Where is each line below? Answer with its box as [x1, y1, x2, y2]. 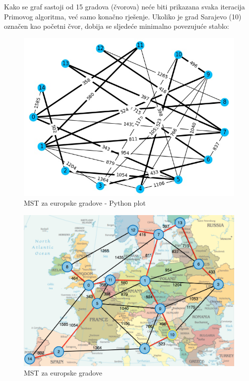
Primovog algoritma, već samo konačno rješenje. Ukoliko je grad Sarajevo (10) [4, 11, 242, 21]
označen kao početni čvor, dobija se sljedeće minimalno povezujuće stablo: [4, 21, 229, 31]
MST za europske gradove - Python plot [24, 198, 146, 208]
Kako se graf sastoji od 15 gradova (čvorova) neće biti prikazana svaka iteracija [4, 1, 245, 11]
